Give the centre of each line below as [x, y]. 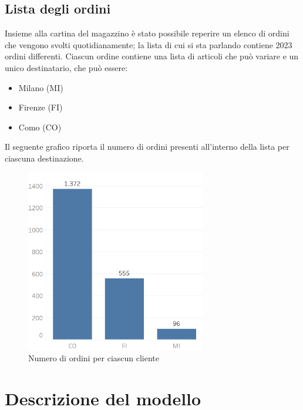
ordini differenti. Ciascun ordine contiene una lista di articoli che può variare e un [152, 56]
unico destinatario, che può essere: [66, 67]
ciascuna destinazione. [44, 158]
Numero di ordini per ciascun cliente [94, 358]
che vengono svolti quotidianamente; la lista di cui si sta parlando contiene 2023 [149, 44]
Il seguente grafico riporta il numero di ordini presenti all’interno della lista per [147, 147]
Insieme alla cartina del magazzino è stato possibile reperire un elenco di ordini [147, 33]
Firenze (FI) [41, 107]
